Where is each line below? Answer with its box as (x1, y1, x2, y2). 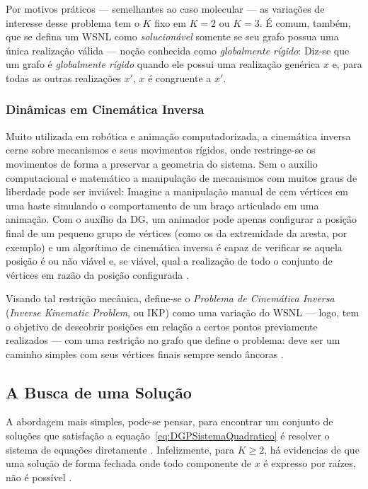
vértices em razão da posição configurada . (6, 267, 189, 282)
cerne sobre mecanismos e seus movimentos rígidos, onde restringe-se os (6, 142, 316, 157)
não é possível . (6, 469, 72, 484)
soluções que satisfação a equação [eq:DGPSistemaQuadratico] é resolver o (6, 428, 330, 443)
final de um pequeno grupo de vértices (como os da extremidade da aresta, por (6, 225, 347, 240)
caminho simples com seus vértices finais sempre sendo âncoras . (6, 346, 284, 361)
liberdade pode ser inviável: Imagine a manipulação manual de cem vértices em (6, 184, 349, 199)
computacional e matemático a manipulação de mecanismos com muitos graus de (6, 170, 357, 185)
